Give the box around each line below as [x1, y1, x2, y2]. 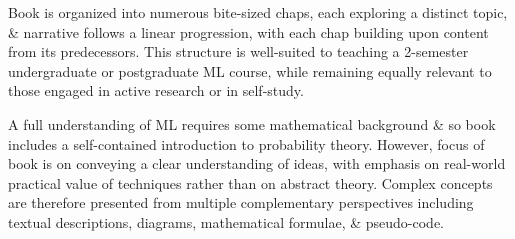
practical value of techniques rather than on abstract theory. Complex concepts [8, 172, 493, 193]
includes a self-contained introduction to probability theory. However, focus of [8, 133, 485, 154]
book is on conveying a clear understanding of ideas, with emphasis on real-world [8, 153, 506, 174]
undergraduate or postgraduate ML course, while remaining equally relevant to [8, 60, 492, 81]
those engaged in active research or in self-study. [8, 80, 304, 101]
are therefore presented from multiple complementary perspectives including [8, 192, 474, 213]
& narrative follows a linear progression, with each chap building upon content [8, 21, 489, 42]
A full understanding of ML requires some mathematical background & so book [8, 113, 496, 134]
